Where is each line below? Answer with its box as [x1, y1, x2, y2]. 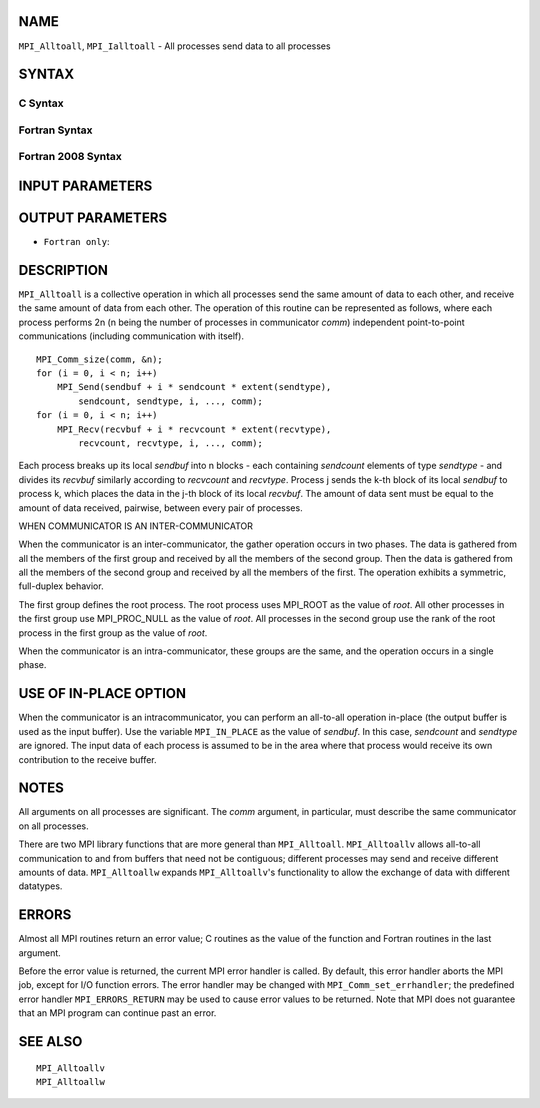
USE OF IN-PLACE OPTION [18, 685, 187, 702]
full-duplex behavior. [18, 580, 104, 592]
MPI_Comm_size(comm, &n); [36, 353, 164, 365]
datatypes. [18, 880, 63, 892]
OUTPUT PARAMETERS [18, 210, 168, 227]
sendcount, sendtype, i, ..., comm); [78, 395, 264, 407]
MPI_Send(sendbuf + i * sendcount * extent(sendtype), [56, 381, 332, 393]
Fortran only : [43, 236, 110, 248]
